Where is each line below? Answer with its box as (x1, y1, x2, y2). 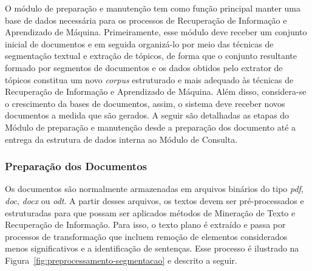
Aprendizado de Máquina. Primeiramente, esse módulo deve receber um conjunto (5, 26, 307, 38)
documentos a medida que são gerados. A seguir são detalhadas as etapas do (5, 109, 290, 122)
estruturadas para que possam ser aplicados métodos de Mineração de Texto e (5, 206, 296, 219)
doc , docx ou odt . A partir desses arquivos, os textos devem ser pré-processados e (5, 194, 304, 207)
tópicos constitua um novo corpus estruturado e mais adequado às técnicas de (5, 73, 294, 86)
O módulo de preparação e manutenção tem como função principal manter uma (5, 2, 301, 14)
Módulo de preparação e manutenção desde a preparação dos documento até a (5, 120, 296, 133)
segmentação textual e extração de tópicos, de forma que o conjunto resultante (5, 49, 297, 62)
